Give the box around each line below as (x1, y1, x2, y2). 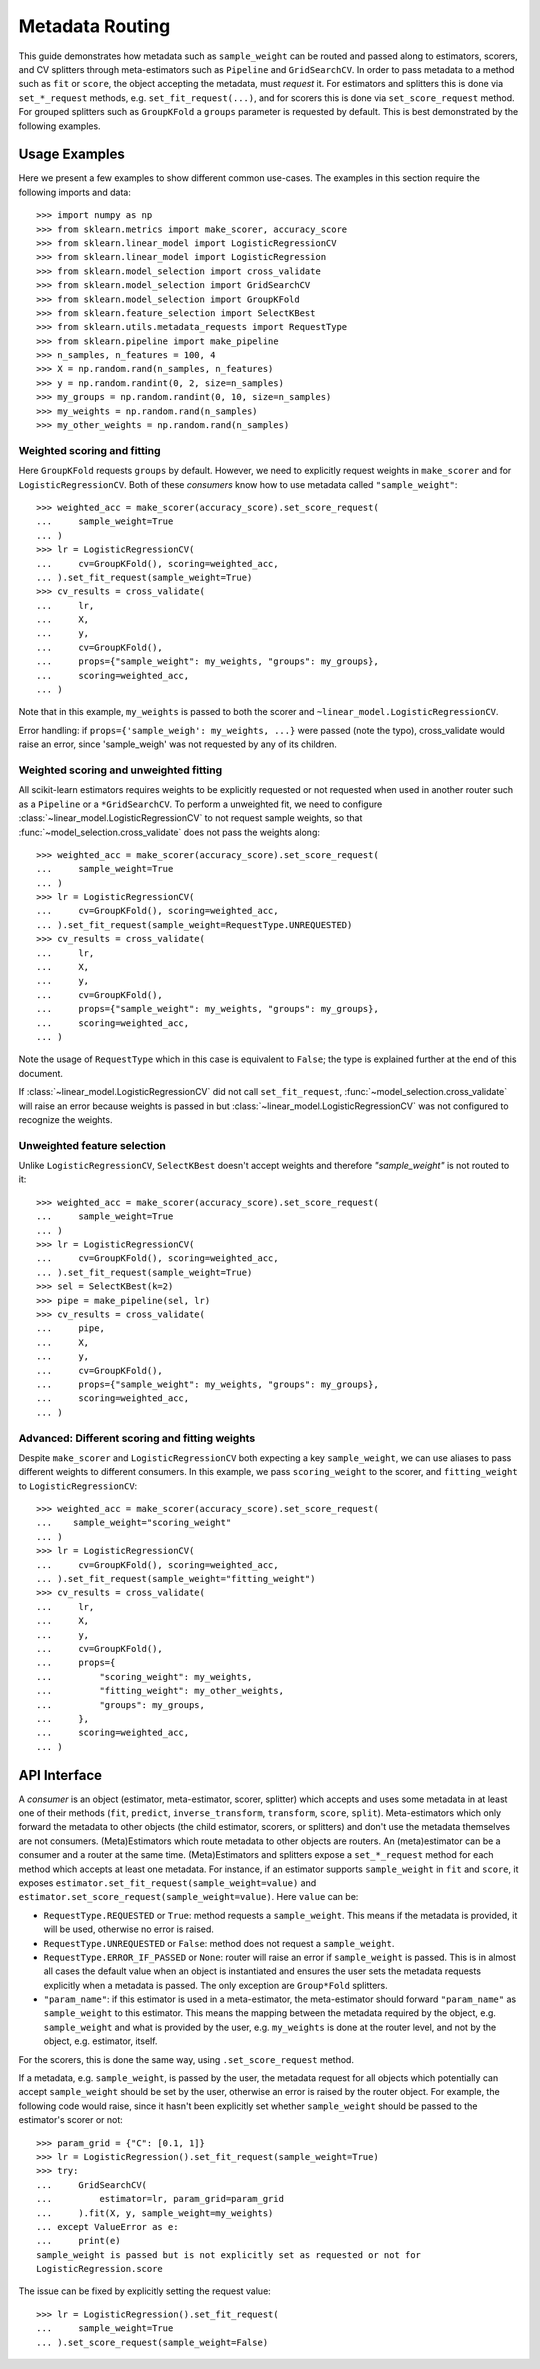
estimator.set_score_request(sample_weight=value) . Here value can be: (18, 1891, 359, 1903)
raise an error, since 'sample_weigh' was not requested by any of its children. (18, 738, 337, 750)
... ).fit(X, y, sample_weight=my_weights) (36, 2207, 274, 2219)
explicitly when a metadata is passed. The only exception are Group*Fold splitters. (43, 1979, 389, 1991)
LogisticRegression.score (36, 2263, 164, 2275)
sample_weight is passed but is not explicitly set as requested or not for (36, 2249, 422, 2260)
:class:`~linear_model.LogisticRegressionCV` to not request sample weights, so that (18, 812, 363, 824)
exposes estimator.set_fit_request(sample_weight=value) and (18, 1876, 317, 1889)
